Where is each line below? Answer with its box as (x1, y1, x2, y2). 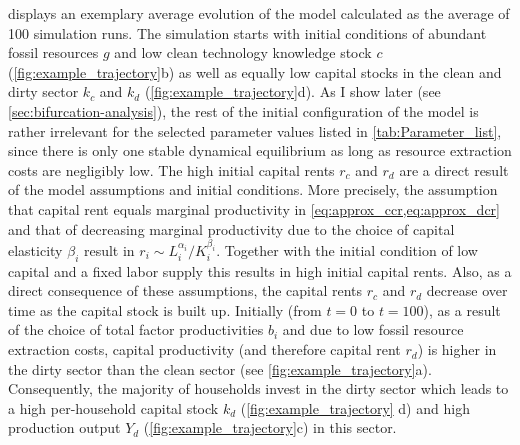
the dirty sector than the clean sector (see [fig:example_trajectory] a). (8, 358, 432, 379)
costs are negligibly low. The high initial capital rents (8, 159, 335, 180)
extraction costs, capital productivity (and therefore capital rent (8, 339, 401, 360)
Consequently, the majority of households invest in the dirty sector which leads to (8, 378, 509, 399)
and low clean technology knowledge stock (114, 42, 372, 63)
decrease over (426, 280, 508, 301)
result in (83, 239, 135, 260)
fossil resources (8, 42, 99, 63)
